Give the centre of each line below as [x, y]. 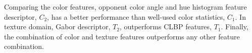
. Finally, [235, 26]
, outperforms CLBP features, [165, 26]
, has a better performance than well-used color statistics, [136, 16]
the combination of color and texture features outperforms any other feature [122, 36]
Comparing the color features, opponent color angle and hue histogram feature [125, 7]
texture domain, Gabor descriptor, [57, 26]
